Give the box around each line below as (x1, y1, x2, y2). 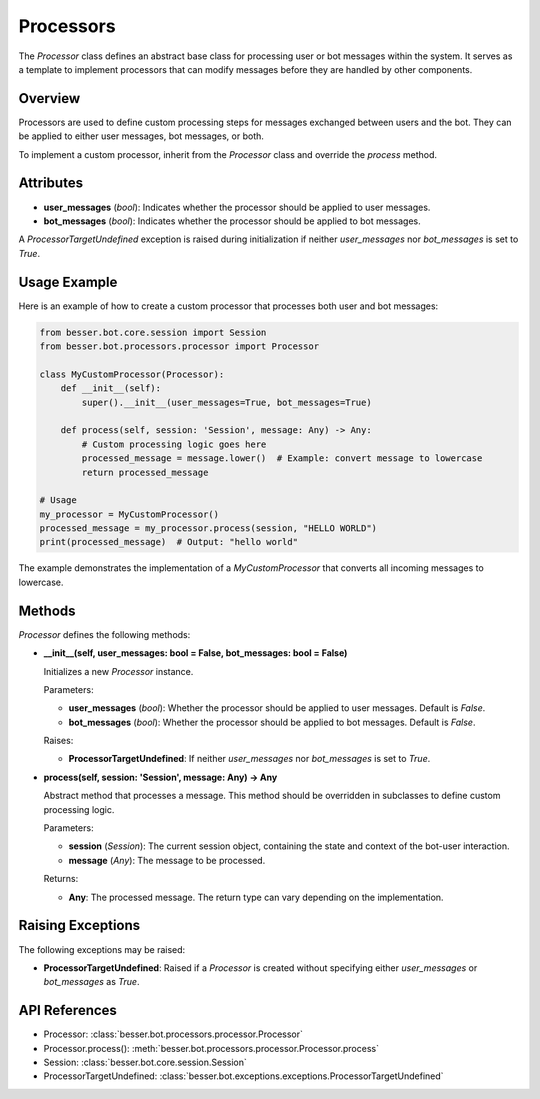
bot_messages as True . (43, 976, 140, 988)
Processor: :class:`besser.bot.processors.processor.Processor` (43, 1028, 304, 1040)
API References (18, 1002, 117, 1019)
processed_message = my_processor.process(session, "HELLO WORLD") (39, 523, 378, 534)
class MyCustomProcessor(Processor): (39, 368, 225, 380)
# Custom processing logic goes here (81, 438, 267, 450)
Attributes (18, 175, 84, 192)
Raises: (43, 735, 74, 747)
